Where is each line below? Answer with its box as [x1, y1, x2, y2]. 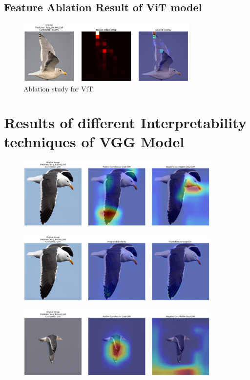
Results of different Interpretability [4, 112, 247, 133]
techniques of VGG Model [4, 132, 185, 152]
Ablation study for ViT [23, 84, 93, 94]
